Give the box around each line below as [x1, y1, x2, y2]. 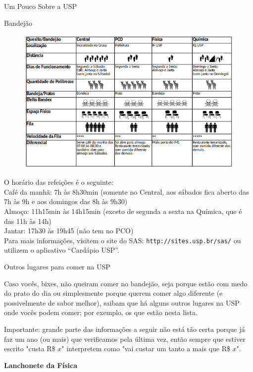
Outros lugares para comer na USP [4, 262, 110, 272]
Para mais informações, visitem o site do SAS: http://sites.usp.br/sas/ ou [4, 235, 241, 245]
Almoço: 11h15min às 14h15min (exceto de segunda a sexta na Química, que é [4, 206, 242, 216]
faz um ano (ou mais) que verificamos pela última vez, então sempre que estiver [4, 333, 246, 344]
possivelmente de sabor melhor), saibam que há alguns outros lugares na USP [4, 297, 240, 308]
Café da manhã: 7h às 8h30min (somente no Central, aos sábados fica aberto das [4, 186, 249, 197]
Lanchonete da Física [4, 360, 78, 370]
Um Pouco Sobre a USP [4, 1, 77, 11]
